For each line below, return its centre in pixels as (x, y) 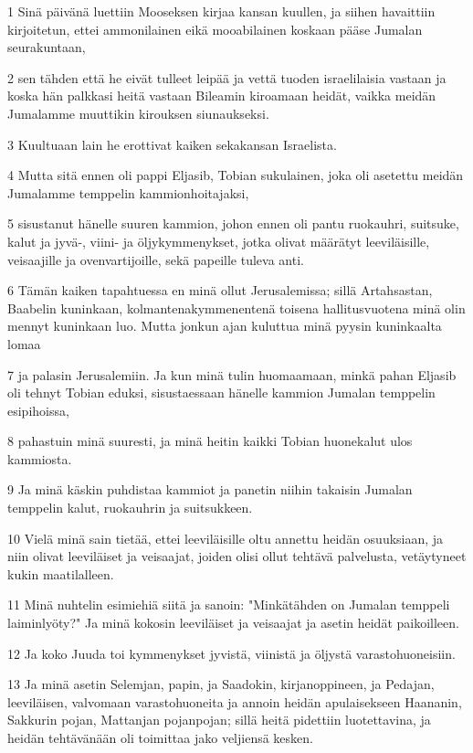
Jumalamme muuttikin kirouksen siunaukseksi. (138, 113)
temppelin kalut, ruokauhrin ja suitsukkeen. (130, 508)
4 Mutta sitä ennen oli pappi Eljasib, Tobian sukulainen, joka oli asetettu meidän (236, 175)
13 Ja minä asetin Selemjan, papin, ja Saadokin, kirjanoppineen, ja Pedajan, (221, 684)
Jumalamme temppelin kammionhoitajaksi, (128, 192)
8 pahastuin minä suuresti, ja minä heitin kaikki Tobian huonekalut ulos (210, 441)
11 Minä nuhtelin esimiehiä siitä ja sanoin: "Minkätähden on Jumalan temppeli (229, 605)
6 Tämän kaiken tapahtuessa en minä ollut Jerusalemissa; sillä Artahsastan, (220, 290)
